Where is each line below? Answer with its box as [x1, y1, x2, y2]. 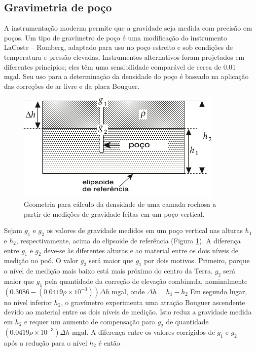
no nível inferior [4, 297, 52, 307]
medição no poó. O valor [4, 255, 78, 266]
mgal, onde [111, 286, 145, 296]
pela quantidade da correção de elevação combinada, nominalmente [44, 275, 248, 286]
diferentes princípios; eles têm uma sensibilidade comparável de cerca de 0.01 [4, 61, 236, 72]
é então [98, 337, 120, 348]
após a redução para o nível [4, 337, 87, 348]
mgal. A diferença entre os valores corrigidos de [72, 326, 215, 337]
